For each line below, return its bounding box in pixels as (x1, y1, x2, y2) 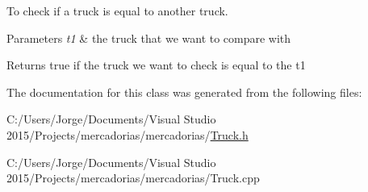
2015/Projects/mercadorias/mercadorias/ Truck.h (6, 126, 249, 143)
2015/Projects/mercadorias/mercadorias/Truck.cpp (6, 169, 260, 186)
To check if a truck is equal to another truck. (6, 2, 228, 19)
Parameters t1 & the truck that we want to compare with (6, 29, 291, 46)
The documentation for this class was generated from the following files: (6, 83, 362, 100)
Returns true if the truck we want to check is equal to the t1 (6, 56, 306, 73)
